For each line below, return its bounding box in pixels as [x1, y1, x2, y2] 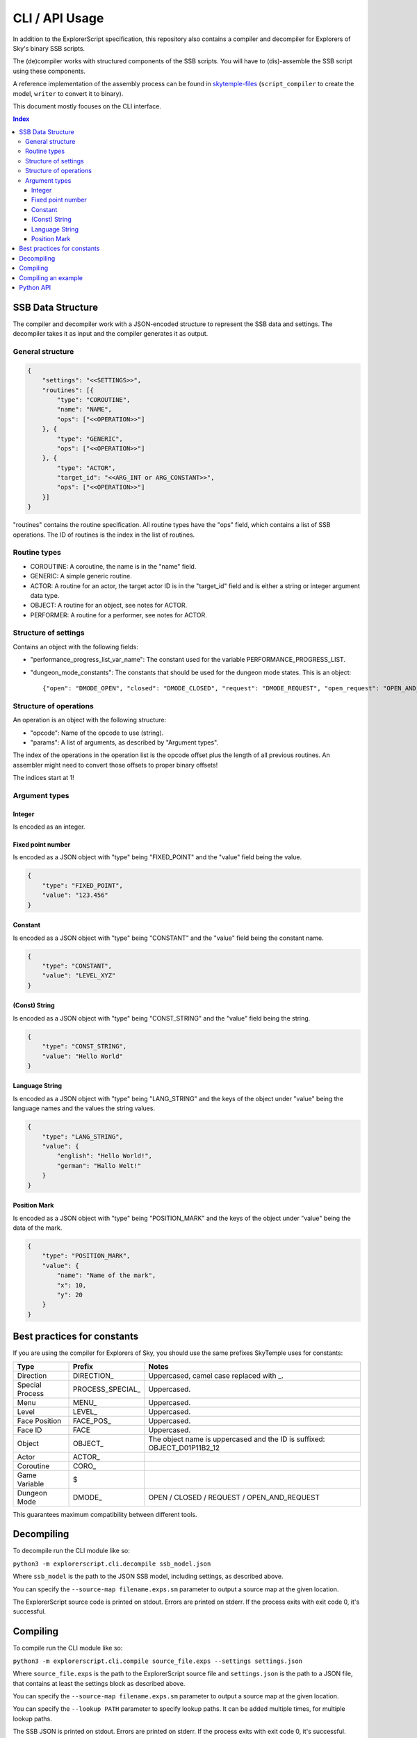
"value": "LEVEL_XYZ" [42, 972, 116, 980]
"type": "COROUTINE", [56, 396, 131, 403]
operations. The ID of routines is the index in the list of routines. [13, 530, 195, 539]
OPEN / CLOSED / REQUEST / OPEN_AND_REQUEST [148, 1492, 320, 1502]
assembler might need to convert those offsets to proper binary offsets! [13, 761, 218, 769]
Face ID [17, 1425, 42, 1435]
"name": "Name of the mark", [56, 1272, 156, 1279]
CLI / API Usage [13, 10, 104, 26]
